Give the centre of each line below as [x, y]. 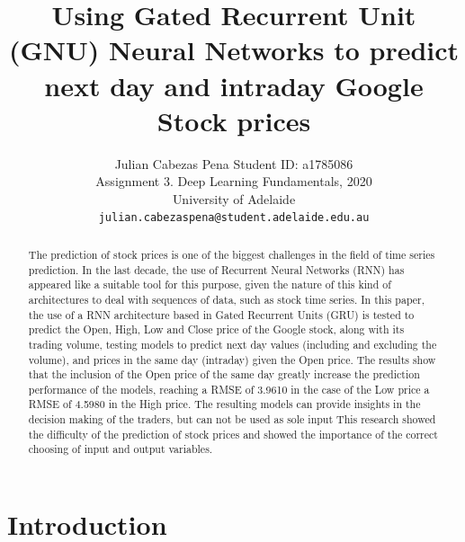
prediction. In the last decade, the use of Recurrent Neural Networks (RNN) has [216, 269]
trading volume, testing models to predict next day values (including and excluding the [232, 344]
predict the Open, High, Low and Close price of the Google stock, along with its [216, 329]
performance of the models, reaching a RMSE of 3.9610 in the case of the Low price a [229, 389]
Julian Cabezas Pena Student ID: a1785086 [234, 163]
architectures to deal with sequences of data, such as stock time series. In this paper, [227, 299]
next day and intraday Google [234, 85]
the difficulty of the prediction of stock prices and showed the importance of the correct [233, 434]
